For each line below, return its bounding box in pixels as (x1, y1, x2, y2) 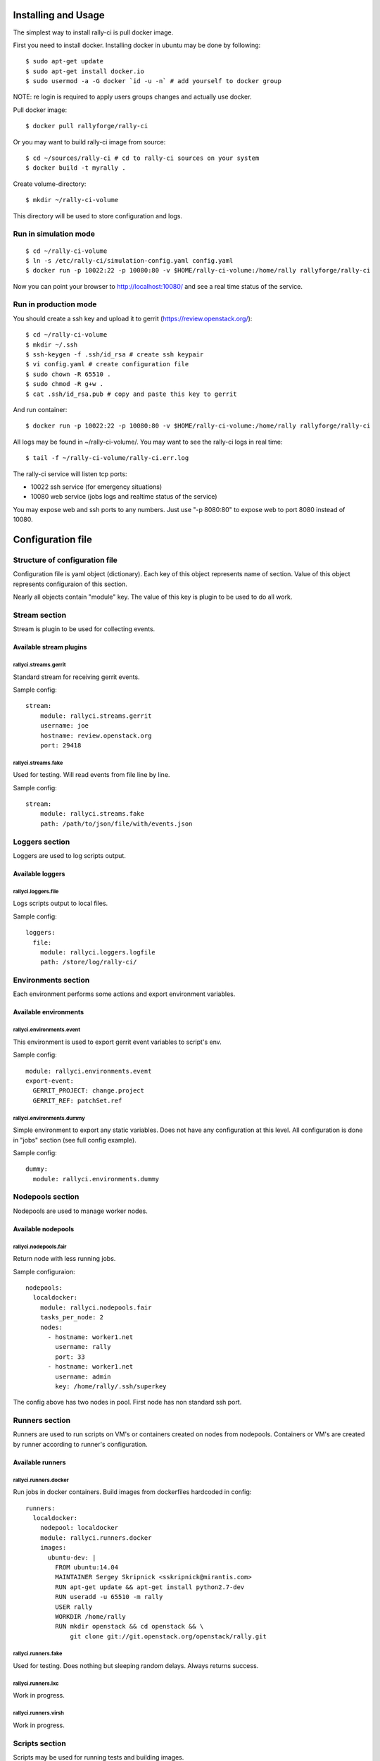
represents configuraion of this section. (13, 580, 128, 588)
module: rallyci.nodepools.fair (39, 1303, 152, 1312)
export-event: (25, 1077, 74, 1085)
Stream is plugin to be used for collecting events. (13, 625, 156, 633)
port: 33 (55, 1352, 85, 1361)
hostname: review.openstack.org (39, 731, 152, 740)
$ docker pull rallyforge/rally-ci (25, 122, 148, 130)
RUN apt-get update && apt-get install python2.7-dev (55, 1583, 245, 1591)
